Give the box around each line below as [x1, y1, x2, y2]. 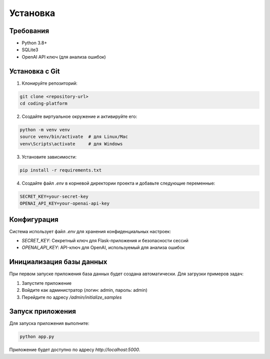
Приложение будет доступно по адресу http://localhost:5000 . [9, 346, 140, 353]
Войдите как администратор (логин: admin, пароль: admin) [21, 287, 147, 293]
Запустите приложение [21, 280, 72, 286]
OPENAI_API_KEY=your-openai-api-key [19, 201, 110, 207]
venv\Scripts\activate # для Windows [19, 141, 123, 146]
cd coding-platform [19, 101, 67, 106]
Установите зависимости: [21, 153, 77, 160]
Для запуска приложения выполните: [9, 320, 89, 326]
